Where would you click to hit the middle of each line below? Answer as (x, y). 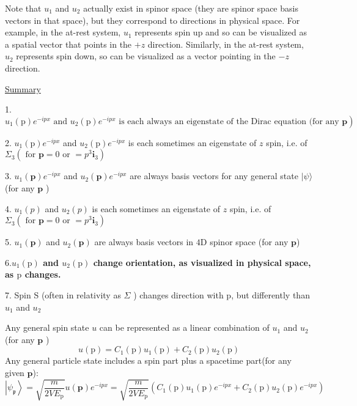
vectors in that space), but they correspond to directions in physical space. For (153, 20)
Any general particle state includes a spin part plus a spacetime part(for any (148, 360)
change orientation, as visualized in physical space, (202, 262)
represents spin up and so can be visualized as (221, 32)
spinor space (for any (249, 242)
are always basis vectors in (144, 242)
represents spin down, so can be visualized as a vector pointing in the (146, 56)
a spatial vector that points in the (68, 44)
